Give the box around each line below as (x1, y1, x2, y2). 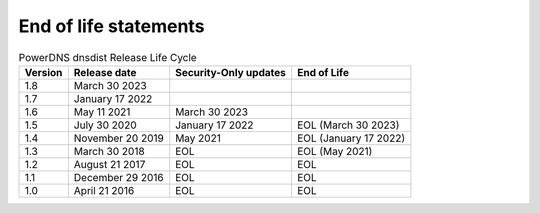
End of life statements (18, 15, 205, 37)
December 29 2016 (73, 170, 164, 184)
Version (24, 65, 63, 79)
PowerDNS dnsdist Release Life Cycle (18, 50, 197, 64)
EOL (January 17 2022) (296, 131, 405, 145)
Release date (73, 65, 137, 79)
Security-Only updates (175, 65, 287, 79)
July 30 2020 (73, 118, 137, 132)
